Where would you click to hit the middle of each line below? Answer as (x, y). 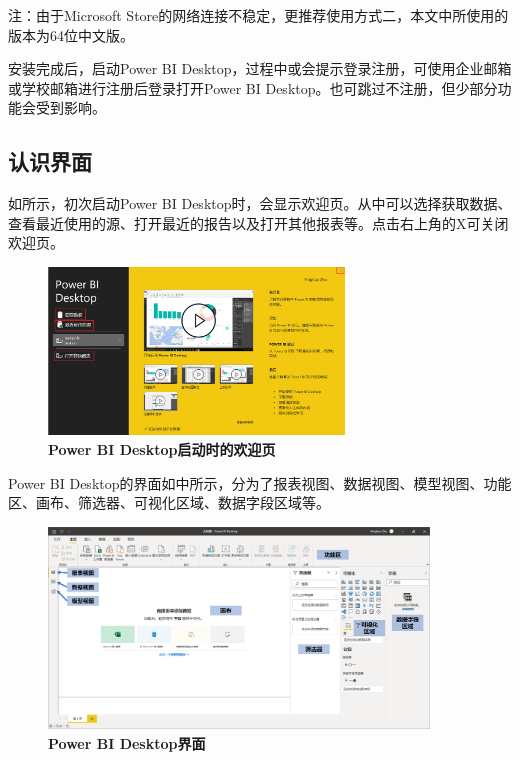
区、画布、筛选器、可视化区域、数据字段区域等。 (169, 502)
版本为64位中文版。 (71, 34)
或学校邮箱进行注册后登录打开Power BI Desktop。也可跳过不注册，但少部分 (253, 87)
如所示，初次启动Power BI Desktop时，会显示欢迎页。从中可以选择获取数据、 (260, 203)
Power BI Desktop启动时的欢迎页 (162, 448)
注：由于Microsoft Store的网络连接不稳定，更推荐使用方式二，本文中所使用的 (258, 15)
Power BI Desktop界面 (127, 742)
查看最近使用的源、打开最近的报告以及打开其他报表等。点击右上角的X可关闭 (258, 222)
